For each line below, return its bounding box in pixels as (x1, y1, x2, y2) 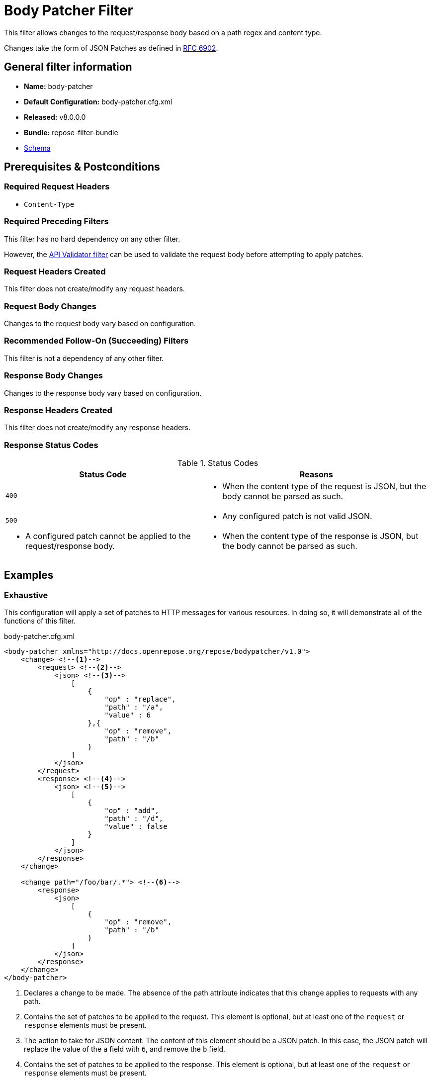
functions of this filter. (4, 617, 76, 626)
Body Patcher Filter (4, 2, 133, 19)
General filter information (4, 61, 132, 74)
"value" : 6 (104, 711, 151, 720)
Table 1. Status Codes (177, 458, 259, 468)
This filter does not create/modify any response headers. (4, 423, 191, 432)
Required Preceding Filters (4, 216, 109, 227)
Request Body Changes (4, 301, 96, 311)
